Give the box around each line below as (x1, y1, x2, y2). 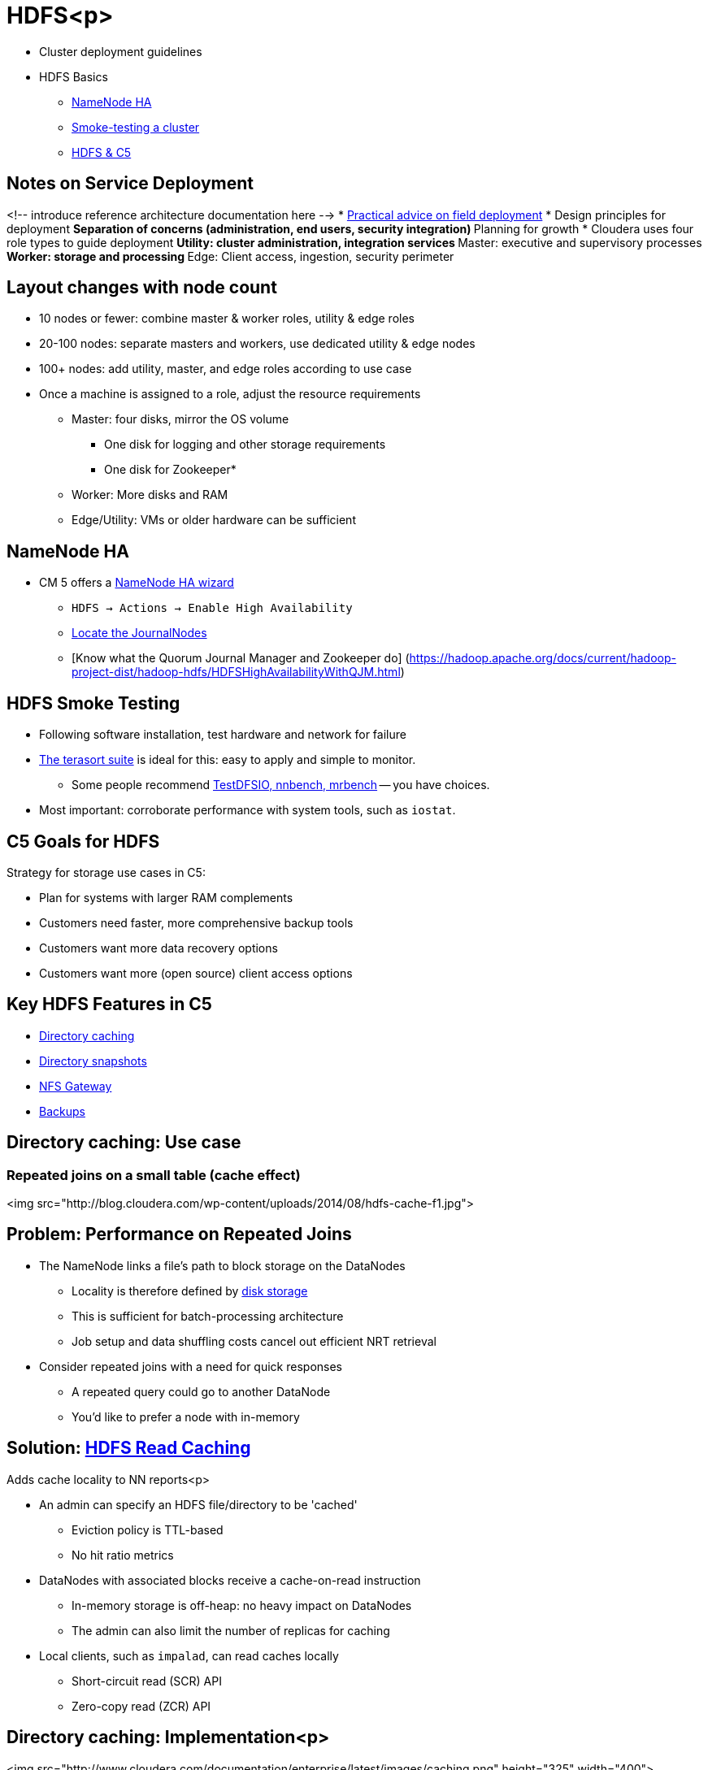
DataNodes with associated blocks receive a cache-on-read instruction (39, 1573, 421, 1587)
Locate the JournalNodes (72, 626, 207, 640)
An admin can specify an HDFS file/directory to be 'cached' (39, 1497, 358, 1512)
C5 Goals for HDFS (7, 831, 160, 852)
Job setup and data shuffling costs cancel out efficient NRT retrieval (72, 1334, 437, 1348)
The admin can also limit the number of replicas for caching (72, 1623, 390, 1638)
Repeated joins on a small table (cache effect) (7, 1166, 301, 1183)
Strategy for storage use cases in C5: (7, 865, 206, 879)
